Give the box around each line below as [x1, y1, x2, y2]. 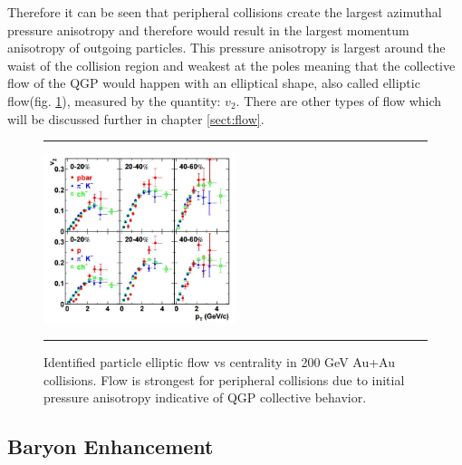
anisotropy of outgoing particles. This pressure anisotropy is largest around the [7, 38, 446, 57]
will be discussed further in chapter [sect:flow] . [7, 109, 265, 128]
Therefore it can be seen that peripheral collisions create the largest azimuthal [7, 3, 442, 21]
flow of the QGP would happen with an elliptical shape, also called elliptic [7, 73, 420, 92]
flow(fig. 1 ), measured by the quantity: [7, 91, 221, 110]
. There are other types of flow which [236, 91, 442, 110]
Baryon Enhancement [7, 432, 214, 460]
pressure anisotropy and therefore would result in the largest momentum [7, 20, 409, 39]
